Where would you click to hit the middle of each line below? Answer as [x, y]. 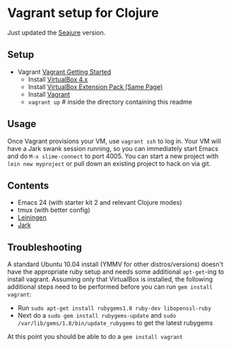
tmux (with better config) [54, 210]
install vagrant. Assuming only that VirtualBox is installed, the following [110, 280]
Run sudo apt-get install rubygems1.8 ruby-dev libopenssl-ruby [114, 308]
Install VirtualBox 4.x [58, 79]
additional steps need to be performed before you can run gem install [110, 287]
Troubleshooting [45, 247]
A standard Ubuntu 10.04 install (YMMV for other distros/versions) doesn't [115, 264]
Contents [28, 185]
